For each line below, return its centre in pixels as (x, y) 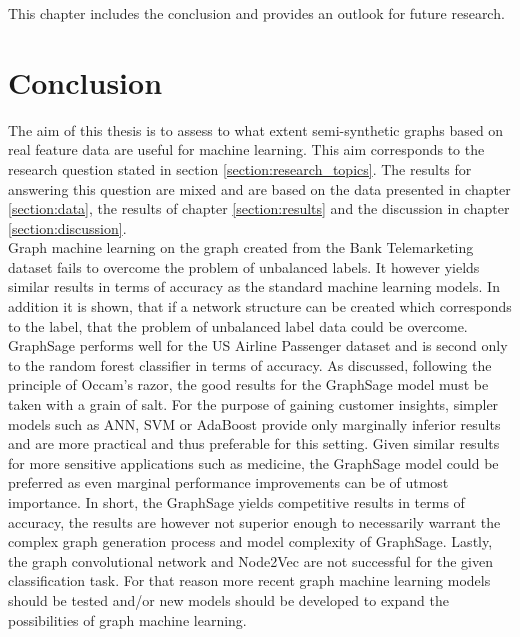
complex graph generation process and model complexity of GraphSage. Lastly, (250, 541)
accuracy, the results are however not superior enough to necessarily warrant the (254, 521)
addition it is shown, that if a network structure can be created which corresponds (260, 306)
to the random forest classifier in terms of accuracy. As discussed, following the (250, 364)
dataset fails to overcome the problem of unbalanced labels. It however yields (244, 266)
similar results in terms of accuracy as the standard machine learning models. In (254, 286)
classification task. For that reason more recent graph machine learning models (249, 580)
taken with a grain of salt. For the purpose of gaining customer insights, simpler (253, 404)
